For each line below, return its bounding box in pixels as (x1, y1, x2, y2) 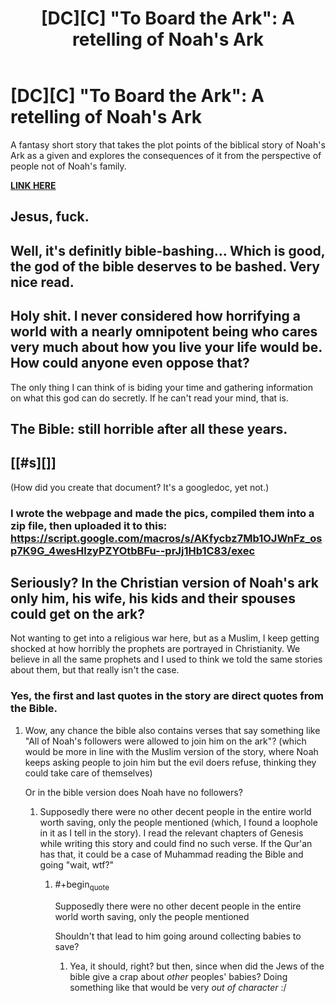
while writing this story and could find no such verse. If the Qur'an (39, 837, 313, 849)
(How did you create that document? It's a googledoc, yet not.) (10, 481, 270, 493)
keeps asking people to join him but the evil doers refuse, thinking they (24, 756, 317, 768)
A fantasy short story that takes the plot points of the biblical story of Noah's (10, 138, 326, 151)
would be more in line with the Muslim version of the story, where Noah (24, 745, 319, 757)
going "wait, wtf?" (39, 858, 115, 871)
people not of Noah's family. (10, 160, 127, 172)
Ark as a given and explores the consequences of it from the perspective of (10, 149, 322, 161)
